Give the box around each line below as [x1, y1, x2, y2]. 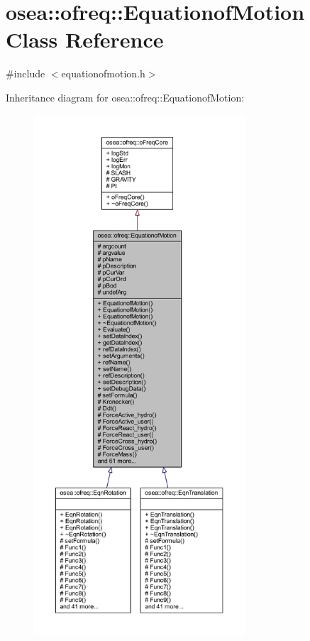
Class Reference [6, 25, 164, 54]
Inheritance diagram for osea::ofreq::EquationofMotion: [6, 89, 245, 104]
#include [6, 66, 45, 81]
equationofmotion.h [61, 66, 145, 81]
